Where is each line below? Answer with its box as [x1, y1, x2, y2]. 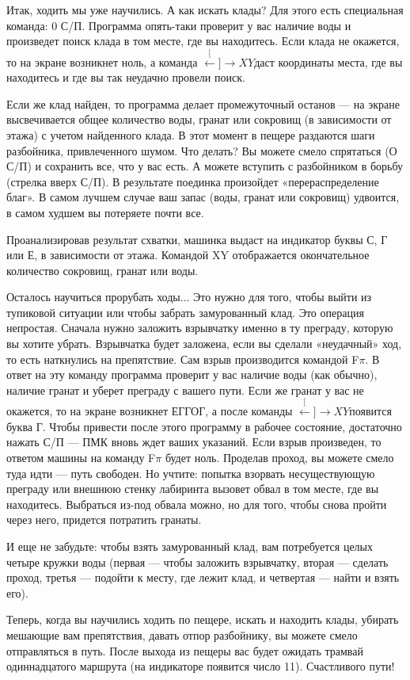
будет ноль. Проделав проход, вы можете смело [165, 449, 394, 466]
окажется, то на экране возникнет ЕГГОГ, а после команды [6, 403, 293, 419]
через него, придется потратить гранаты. [6, 511, 202, 528]
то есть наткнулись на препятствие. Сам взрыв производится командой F [6, 350, 359, 367]
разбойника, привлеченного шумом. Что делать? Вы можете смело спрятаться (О [6, 142, 397, 159]
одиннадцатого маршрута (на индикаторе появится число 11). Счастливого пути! [6, 658, 395, 674]
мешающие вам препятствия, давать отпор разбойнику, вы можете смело [6, 626, 358, 643]
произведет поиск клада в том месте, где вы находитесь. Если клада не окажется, [6, 32, 400, 49]
